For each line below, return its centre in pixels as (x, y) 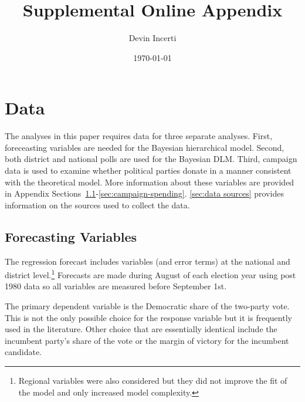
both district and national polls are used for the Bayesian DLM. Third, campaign (151, 159)
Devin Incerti (152, 38)
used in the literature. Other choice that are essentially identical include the (141, 329)
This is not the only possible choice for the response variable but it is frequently (148, 317)
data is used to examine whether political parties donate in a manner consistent (148, 170)
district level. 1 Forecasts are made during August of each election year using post (150, 274)
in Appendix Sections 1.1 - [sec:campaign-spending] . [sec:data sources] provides (144, 193)
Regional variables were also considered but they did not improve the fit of (153, 381)
